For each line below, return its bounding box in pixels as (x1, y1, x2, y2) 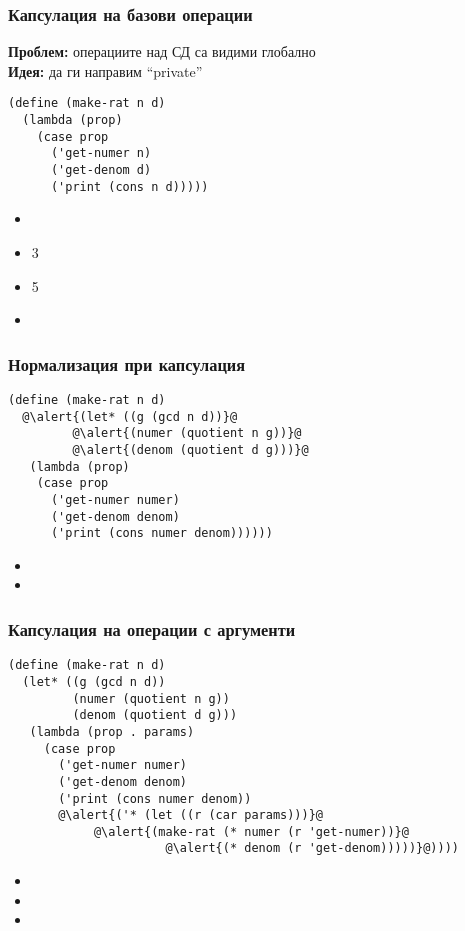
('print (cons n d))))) (50, 179, 209, 194)
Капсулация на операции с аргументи (8, 616, 296, 641)
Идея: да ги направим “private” (8, 60, 203, 81)
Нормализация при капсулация (8, 351, 246, 376)
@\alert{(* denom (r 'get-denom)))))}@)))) (165, 841, 460, 856)
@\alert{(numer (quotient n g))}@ (72, 426, 302, 441)
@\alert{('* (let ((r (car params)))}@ (58, 808, 323, 823)
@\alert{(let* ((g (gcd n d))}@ (22, 409, 238, 424)
